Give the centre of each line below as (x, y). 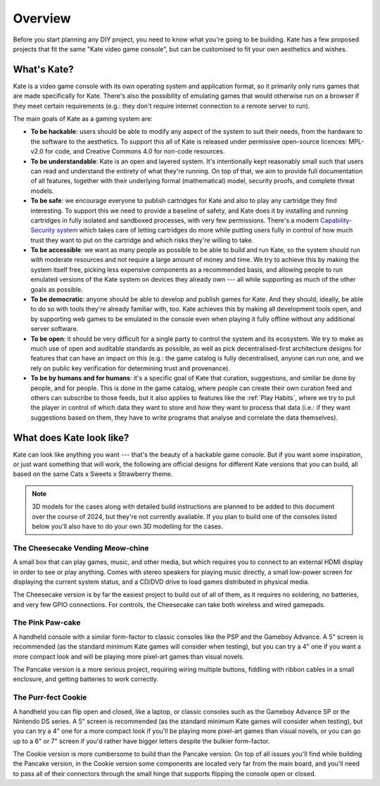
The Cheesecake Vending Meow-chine (81, 548)
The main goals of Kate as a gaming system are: (83, 119)
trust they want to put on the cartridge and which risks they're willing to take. (142, 240)
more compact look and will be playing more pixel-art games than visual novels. (129, 656)
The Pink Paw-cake (47, 623)
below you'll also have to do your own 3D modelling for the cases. (127, 526)
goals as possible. (57, 289)
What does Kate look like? (71, 438)
